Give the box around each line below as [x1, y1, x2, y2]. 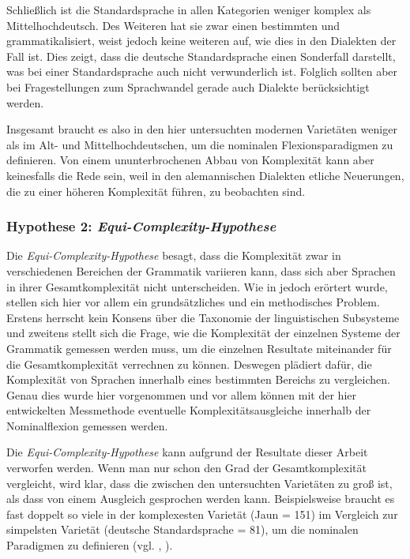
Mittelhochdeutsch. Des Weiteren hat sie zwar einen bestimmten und [6, 17, 340, 33]
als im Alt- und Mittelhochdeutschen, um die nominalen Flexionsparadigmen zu [6, 136, 393, 152]
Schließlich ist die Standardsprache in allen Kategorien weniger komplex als [6, 2, 371, 17]
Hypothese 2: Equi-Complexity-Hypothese [6, 216, 276, 236]
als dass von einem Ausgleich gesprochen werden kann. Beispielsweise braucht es [6, 490, 395, 507]
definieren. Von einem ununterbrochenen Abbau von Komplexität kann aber [6, 152, 374, 168]
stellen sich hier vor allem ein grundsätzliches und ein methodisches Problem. [6, 294, 380, 310]
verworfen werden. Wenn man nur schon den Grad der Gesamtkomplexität [6, 460, 367, 476]
